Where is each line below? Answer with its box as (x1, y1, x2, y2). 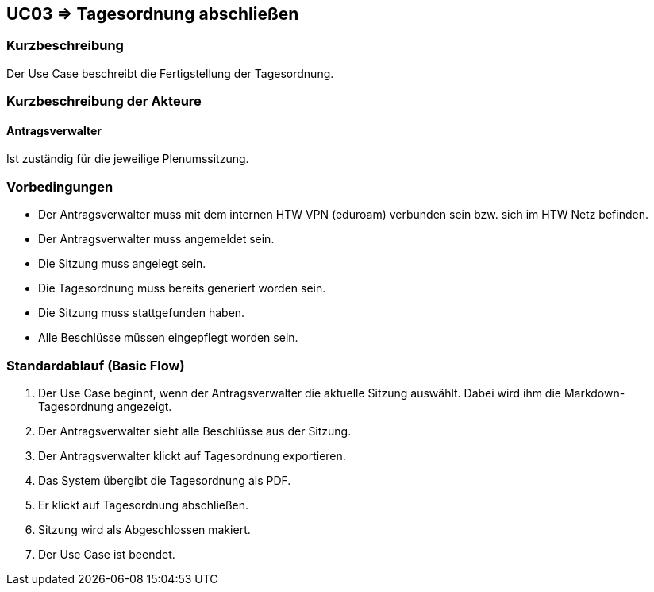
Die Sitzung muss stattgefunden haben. (38, 306, 245, 320)
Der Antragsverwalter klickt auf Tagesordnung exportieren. (38, 448, 346, 462)
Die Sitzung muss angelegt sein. (38, 257, 206, 271)
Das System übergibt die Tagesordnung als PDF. (38, 473, 291, 487)
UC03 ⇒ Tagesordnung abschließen (6, 4, 299, 24)
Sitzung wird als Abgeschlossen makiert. (38, 522, 251, 536)
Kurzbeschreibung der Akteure (6, 93, 202, 110)
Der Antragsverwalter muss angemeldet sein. (38, 232, 275, 246)
